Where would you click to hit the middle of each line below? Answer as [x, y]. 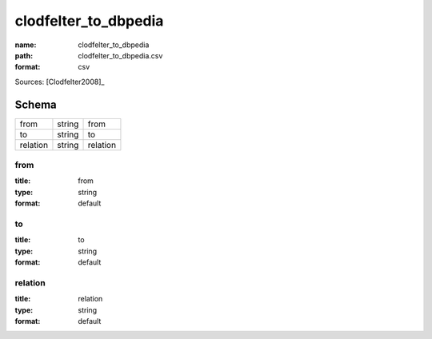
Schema [36, 104]
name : [26, 45]
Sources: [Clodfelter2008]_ [60, 82]
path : [24, 55]
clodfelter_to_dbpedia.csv [120, 55]
